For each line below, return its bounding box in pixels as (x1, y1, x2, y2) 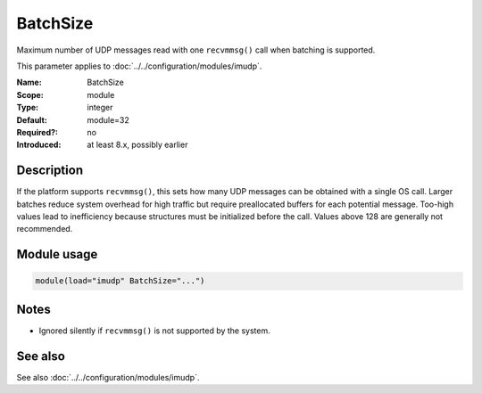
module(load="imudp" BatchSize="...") (35, 276, 205, 286)
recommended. (16, 224, 73, 234)
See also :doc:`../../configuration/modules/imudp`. (16, 372, 200, 382)
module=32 (87, 114, 129, 125)
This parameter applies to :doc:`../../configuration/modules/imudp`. (16, 61, 262, 71)
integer (87, 102, 113, 113)
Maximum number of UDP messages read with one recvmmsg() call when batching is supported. (16, 45, 376, 55)
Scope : (16, 89, 44, 100)
